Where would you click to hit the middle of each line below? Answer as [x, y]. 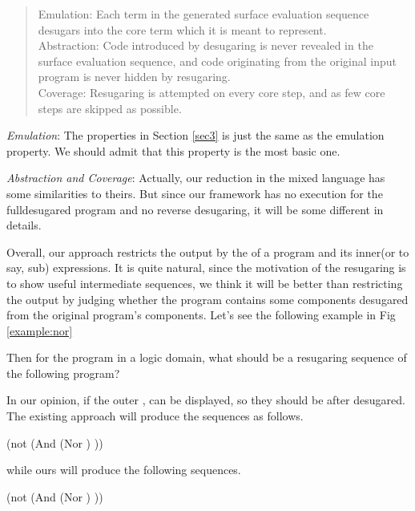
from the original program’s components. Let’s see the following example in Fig [201, 315]
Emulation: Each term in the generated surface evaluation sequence [203, 14]
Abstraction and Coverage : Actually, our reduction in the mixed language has [196, 178]
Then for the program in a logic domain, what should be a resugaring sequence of [207, 357]
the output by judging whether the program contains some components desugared [207, 299]
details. [24, 225]
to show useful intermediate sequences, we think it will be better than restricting [205, 283]
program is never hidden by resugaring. [134, 77]
